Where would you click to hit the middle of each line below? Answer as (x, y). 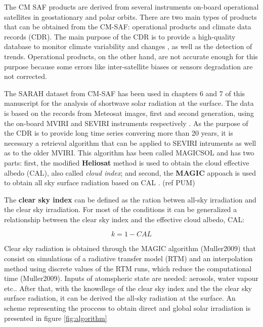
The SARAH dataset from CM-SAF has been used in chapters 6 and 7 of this (125, 93)
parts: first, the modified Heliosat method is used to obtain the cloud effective (127, 162)
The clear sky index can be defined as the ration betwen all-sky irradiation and (130, 199)
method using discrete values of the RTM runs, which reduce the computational (128, 268)
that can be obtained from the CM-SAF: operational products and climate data (128, 27)
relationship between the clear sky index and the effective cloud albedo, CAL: (124, 219)
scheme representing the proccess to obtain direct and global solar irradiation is (127, 308)
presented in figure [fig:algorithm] (56, 318)
